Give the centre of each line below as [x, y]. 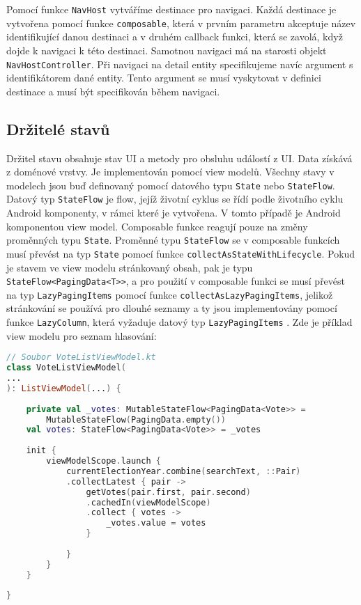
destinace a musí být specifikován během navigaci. [113, 91]
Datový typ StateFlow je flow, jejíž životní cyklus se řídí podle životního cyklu [175, 199]
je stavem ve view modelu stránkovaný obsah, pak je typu [130, 267]
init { [41, 451]
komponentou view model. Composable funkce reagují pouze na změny [157, 226]
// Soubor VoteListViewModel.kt [81, 357]
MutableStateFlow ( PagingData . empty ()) [136, 419]
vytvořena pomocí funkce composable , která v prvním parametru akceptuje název [181, 23]
